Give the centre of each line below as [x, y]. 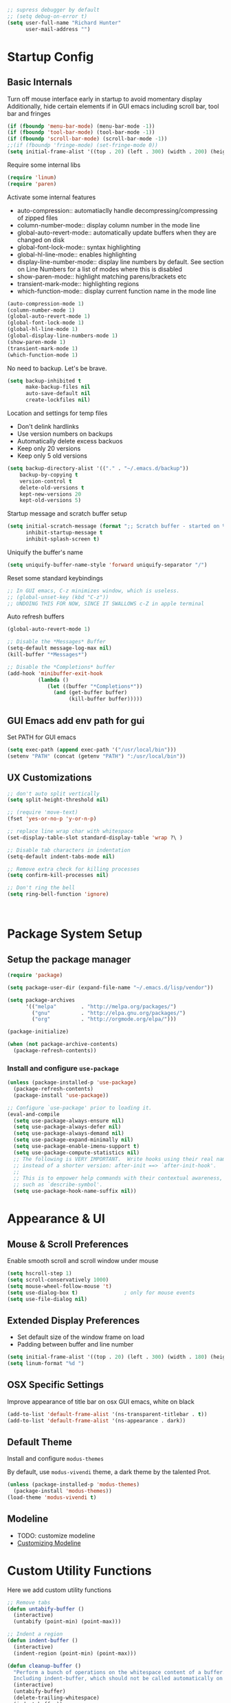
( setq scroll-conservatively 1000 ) [58, 1280]
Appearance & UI [56, 1219]
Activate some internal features [52, 197]
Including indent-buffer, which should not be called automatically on [118, 1679]
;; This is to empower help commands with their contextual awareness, [118, 1178]
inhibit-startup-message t [64, 533]
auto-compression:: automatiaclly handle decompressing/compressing [117, 210]
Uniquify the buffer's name [45, 552]
